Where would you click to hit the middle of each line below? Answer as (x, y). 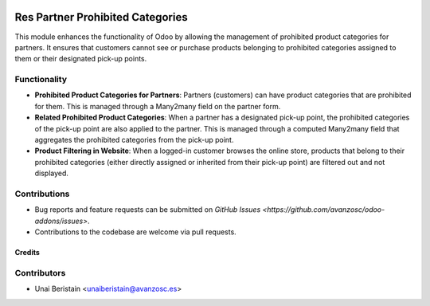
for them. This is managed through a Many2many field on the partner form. (158, 106)
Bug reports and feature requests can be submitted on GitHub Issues (148, 210)
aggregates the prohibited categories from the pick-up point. (134, 140)
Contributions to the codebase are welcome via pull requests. (135, 232)
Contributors (40, 273)
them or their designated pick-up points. (81, 59)
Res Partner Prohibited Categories (101, 17)
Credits (27, 253)
